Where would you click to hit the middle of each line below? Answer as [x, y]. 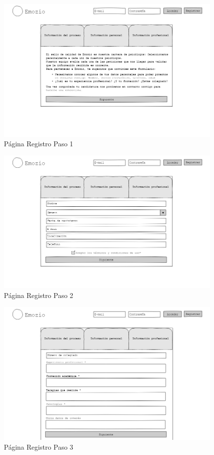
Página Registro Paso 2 [39, 295]
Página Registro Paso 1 [39, 144]
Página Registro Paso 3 [39, 446]
